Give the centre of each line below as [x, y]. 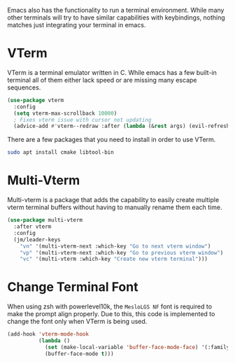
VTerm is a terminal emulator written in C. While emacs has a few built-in [112, 72]
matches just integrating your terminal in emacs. [77, 25]
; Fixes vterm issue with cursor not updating [83, 120]
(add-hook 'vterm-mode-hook [48, 334]
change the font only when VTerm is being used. [77, 322]
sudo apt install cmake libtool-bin [60, 152]
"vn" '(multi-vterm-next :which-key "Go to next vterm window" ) [115, 246]
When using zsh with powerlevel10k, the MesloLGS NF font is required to [109, 306]
